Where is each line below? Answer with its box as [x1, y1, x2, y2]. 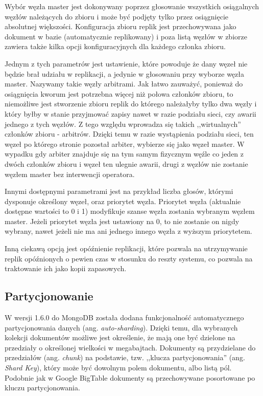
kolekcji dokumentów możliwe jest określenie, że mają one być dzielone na [5, 332, 235, 343]
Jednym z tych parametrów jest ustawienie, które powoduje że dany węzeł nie [5, 58, 248, 69]
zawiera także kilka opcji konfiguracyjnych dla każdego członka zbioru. [5, 41, 226, 52]
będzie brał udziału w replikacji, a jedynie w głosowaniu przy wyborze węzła [5, 68, 244, 79]
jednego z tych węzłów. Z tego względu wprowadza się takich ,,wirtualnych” [5, 118, 241, 129]
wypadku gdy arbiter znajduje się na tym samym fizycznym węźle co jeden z [5, 148, 244, 159]
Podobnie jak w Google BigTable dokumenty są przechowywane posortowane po [5, 372, 255, 383]
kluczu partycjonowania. [5, 382, 80, 393]
